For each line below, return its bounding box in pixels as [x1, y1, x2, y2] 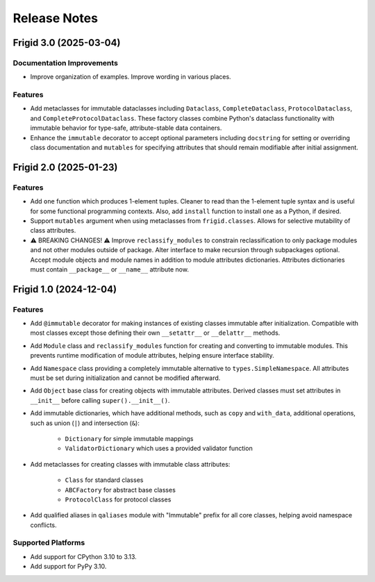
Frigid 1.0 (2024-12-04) [12, 283, 117, 295]
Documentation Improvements [12, 58, 118, 67]
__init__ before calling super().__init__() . [30, 396, 170, 404]
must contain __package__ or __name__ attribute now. [30, 265, 189, 274]
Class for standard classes [65, 476, 144, 484]
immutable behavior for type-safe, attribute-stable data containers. [30, 124, 222, 132]
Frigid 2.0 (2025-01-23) [12, 161, 118, 173]
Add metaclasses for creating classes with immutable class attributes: [30, 460, 231, 468]
